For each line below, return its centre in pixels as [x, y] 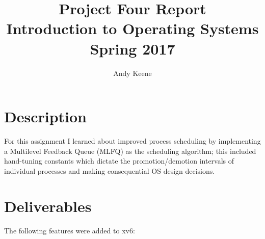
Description [46, 116]
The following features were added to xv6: [70, 230]
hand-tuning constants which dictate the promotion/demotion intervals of [119, 161]
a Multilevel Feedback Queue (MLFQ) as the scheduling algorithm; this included [130, 151]
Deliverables [48, 206]
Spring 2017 [132, 48]
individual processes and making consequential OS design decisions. [110, 170]
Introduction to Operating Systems [132, 28]
